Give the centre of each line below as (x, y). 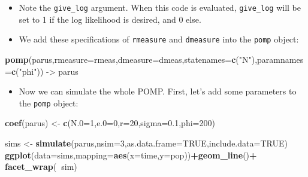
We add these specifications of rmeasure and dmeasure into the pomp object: (159, 39)
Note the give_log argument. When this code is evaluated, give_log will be (160, 7)
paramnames (280, 59)
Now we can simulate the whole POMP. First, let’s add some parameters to (158, 91)
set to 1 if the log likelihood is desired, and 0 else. (110, 19)
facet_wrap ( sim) (41, 167)
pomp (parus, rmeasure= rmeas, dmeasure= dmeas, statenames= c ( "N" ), (131, 59)
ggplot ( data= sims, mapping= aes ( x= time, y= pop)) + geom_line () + (131, 155)
